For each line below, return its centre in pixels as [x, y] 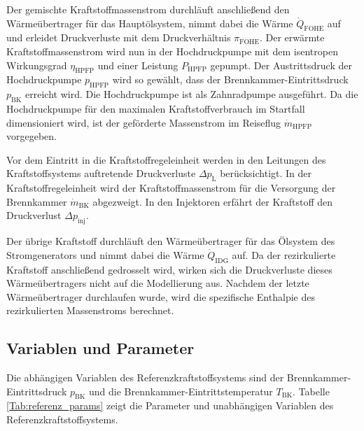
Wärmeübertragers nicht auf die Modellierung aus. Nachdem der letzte [158, 283]
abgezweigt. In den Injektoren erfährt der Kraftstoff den [213, 201]
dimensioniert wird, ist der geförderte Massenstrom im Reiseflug [144, 122]
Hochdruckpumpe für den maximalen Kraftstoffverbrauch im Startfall [156, 108]
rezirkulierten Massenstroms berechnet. [90, 310]
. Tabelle [311, 391]
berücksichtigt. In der [266, 173]
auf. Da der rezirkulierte [284, 254]
